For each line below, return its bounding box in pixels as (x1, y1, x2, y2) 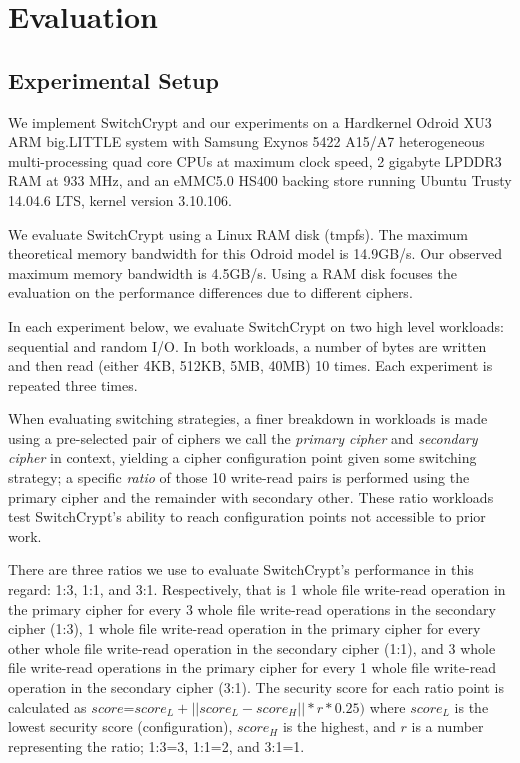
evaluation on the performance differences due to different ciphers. (8, 282, 413, 303)
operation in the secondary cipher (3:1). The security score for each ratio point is (8, 677, 505, 698)
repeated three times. (8, 374, 138, 395)
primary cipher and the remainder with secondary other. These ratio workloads (8, 486, 494, 507)
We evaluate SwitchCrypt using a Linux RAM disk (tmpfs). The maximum (8, 223, 468, 244)
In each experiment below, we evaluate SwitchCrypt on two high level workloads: (8, 315, 504, 336)
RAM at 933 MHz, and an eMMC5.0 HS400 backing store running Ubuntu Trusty (8, 170, 512, 191)
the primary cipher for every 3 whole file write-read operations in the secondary (8, 598, 496, 619)
